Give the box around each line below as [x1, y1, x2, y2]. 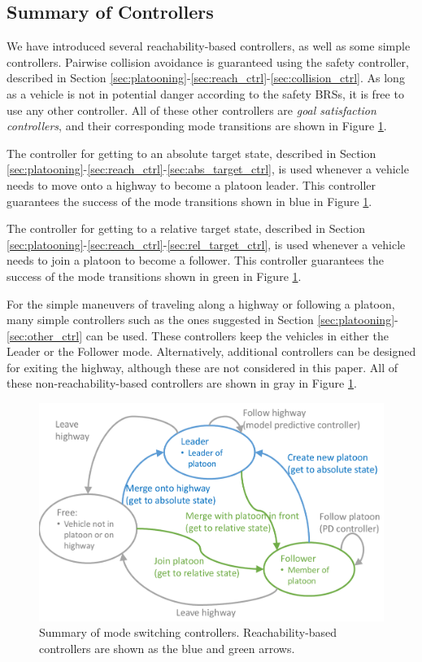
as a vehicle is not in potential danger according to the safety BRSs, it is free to [7, 85, 404, 102]
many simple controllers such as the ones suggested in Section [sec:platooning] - [7, 311, 398, 328]
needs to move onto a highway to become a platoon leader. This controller [7, 176, 376, 193]
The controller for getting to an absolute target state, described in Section [7, 144, 376, 161]
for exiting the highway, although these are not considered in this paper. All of [7, 358, 398, 375]
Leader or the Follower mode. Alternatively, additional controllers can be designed [7, 343, 416, 360]
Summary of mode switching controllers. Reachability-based [39, 624, 337, 641]
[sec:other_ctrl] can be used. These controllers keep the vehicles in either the [7, 327, 389, 344]
